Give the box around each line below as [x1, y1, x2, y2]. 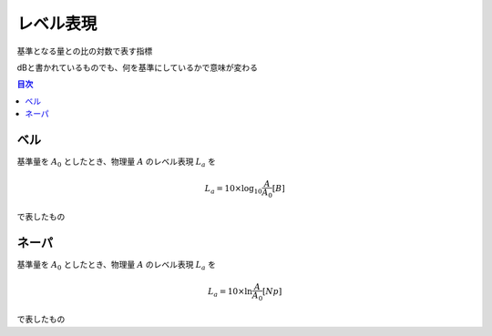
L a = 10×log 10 [204, 183, 263, 196]
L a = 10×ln [208, 287, 252, 300]
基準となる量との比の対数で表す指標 [16, 46, 153, 56]
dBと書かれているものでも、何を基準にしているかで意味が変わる [16, 62, 259, 73]
